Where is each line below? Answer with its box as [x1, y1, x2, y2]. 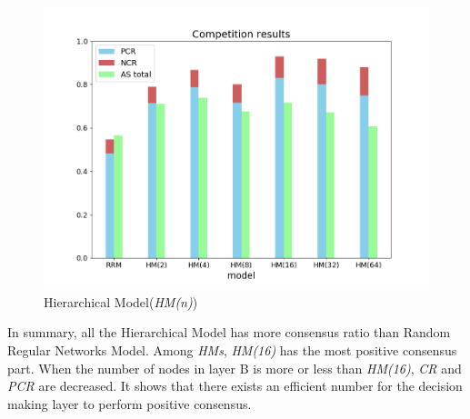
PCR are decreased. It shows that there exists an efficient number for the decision [7, 376, 463, 395]
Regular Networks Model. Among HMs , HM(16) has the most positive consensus [7, 340, 457, 359]
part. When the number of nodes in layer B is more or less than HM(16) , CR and [7, 358, 462, 377]
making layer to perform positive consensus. [7, 394, 252, 413]
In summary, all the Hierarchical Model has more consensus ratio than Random [7, 323, 451, 342]
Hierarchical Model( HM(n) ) [44, 292, 198, 311]
